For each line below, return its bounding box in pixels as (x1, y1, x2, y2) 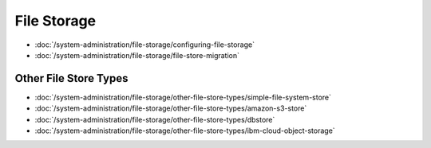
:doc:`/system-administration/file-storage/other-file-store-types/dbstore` (34, 115, 275, 124)
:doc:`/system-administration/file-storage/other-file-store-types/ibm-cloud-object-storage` (34, 126, 335, 135)
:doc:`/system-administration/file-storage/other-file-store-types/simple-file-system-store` (34, 92, 331, 102)
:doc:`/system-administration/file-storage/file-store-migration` (34, 50, 239, 60)
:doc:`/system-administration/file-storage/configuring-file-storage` (34, 40, 255, 49)
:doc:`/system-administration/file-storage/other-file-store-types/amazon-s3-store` (34, 103, 307, 113)
